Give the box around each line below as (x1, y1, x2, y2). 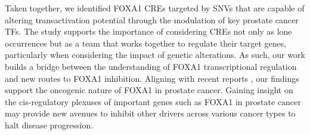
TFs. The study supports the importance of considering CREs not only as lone (5, 25, 292, 38)
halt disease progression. (5, 118, 94, 131)
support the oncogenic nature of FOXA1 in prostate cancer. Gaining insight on (5, 84, 293, 96)
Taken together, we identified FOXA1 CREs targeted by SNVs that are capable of (5, 2, 305, 14)
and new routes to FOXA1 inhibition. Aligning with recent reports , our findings (5, 72, 299, 84)
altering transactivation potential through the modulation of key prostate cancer (5, 13, 299, 26)
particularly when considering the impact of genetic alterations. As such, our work (5, 48, 305, 61)
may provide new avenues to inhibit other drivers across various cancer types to (5, 107, 296, 119)
